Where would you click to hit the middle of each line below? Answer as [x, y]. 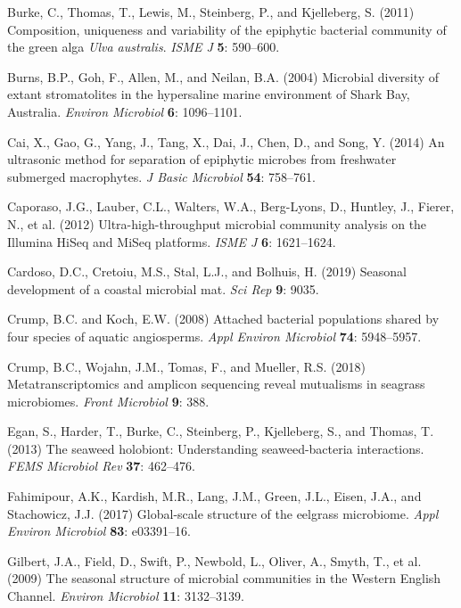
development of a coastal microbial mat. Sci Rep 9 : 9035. [163, 288]
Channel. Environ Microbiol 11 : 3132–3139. [126, 596]
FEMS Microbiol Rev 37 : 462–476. [101, 466]
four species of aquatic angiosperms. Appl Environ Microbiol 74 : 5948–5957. [214, 336]
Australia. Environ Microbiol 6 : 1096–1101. [125, 111]
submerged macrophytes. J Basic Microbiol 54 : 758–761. [161, 176]
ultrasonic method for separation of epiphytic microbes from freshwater [202, 159]
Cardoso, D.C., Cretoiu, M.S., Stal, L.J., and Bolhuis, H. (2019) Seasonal [207, 271]
